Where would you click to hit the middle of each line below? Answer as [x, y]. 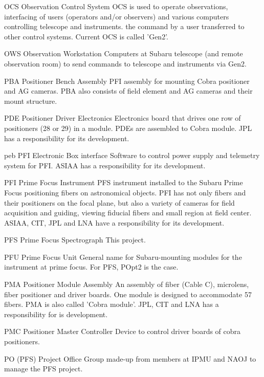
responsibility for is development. [56, 314]
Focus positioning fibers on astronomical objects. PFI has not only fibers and [125, 192]
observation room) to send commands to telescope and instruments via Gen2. [125, 63]
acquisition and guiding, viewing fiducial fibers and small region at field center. [128, 213]
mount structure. [31, 101]
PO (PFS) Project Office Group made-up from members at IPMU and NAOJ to [130, 358]
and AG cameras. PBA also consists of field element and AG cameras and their [128, 91]
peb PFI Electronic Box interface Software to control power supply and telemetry [132, 155]
